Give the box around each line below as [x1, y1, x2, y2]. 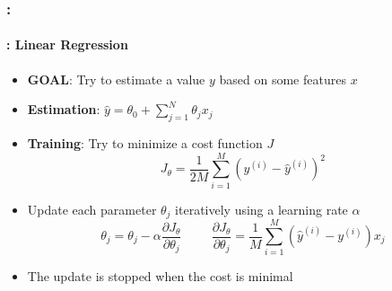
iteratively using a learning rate [175, 199, 348, 218]
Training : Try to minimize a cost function [27, 134, 263, 153]
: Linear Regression [6, 35, 128, 54]
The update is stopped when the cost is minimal [27, 267, 293, 286]
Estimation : [27, 100, 100, 119]
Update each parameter [27, 199, 157, 218]
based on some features [219, 69, 346, 88]
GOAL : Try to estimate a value [27, 69, 205, 88]
